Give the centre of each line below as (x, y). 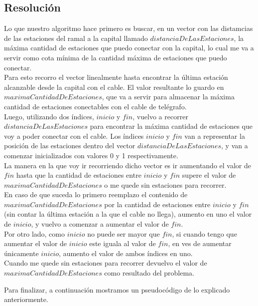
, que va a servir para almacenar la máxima (168, 97)
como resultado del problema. (149, 273)
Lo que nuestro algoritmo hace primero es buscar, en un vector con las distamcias (129, 28)
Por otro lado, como (34, 233)
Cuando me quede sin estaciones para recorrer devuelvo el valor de (106, 263)
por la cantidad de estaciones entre (157, 204)
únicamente (21, 253)
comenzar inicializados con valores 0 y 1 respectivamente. (91, 155)
